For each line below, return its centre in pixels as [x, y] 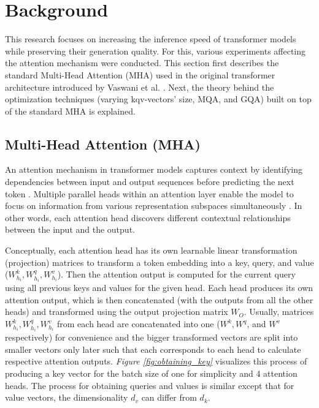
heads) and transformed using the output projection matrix [117, 312]
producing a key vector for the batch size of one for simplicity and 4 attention [151, 373]
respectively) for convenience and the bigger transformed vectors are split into [152, 337]
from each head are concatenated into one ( [139, 324]
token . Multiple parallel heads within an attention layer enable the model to [149, 193]
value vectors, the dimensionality [67, 397]
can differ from [169, 397]
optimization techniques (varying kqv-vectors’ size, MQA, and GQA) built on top [158, 99]
